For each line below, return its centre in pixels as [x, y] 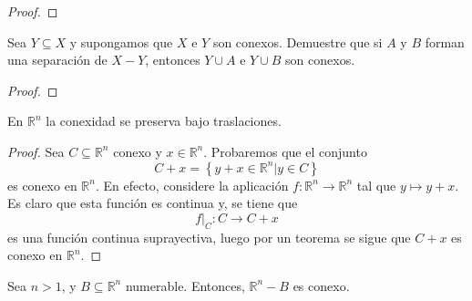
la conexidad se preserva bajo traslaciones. [164, 121]
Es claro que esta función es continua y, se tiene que [153, 203]
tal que [376, 185]
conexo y [138, 151]
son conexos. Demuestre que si [298, 42]
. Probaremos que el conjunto [285, 151]
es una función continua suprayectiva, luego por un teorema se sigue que [209, 237]
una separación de [57, 60]
